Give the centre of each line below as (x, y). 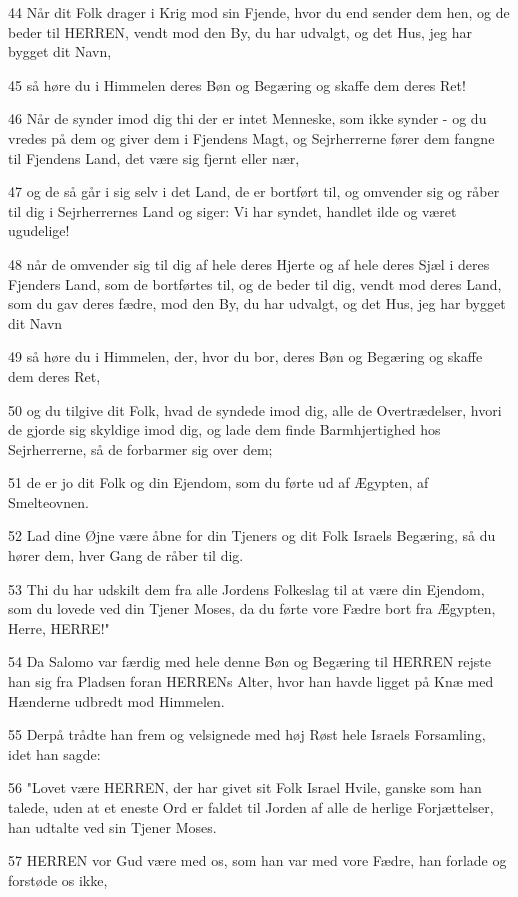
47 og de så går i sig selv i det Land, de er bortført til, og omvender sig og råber (254, 191)
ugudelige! (39, 230)
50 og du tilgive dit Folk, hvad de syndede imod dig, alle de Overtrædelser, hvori (255, 409)
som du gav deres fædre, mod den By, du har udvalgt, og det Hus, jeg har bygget (257, 303)
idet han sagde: (54, 753)
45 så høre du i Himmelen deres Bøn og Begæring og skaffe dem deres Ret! (237, 84)
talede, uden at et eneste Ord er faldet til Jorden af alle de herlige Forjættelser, (251, 807)
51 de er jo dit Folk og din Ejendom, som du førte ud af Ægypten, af (218, 482)
